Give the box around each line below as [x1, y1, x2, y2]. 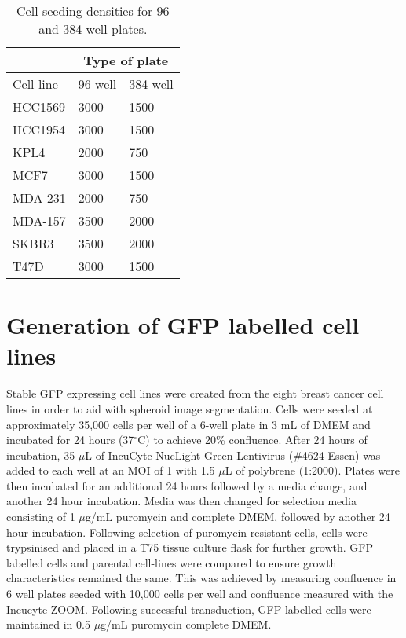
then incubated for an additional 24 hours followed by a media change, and [6, 477, 368, 493]
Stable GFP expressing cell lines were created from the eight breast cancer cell [6, 385, 384, 401]
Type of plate [83, 51, 169, 69]
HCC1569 [13, 97, 66, 115]
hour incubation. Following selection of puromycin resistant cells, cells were [6, 523, 368, 540]
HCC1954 [13, 120, 66, 138]
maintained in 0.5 [6, 616, 90, 632]
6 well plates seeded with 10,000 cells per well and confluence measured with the [6, 585, 393, 602]
